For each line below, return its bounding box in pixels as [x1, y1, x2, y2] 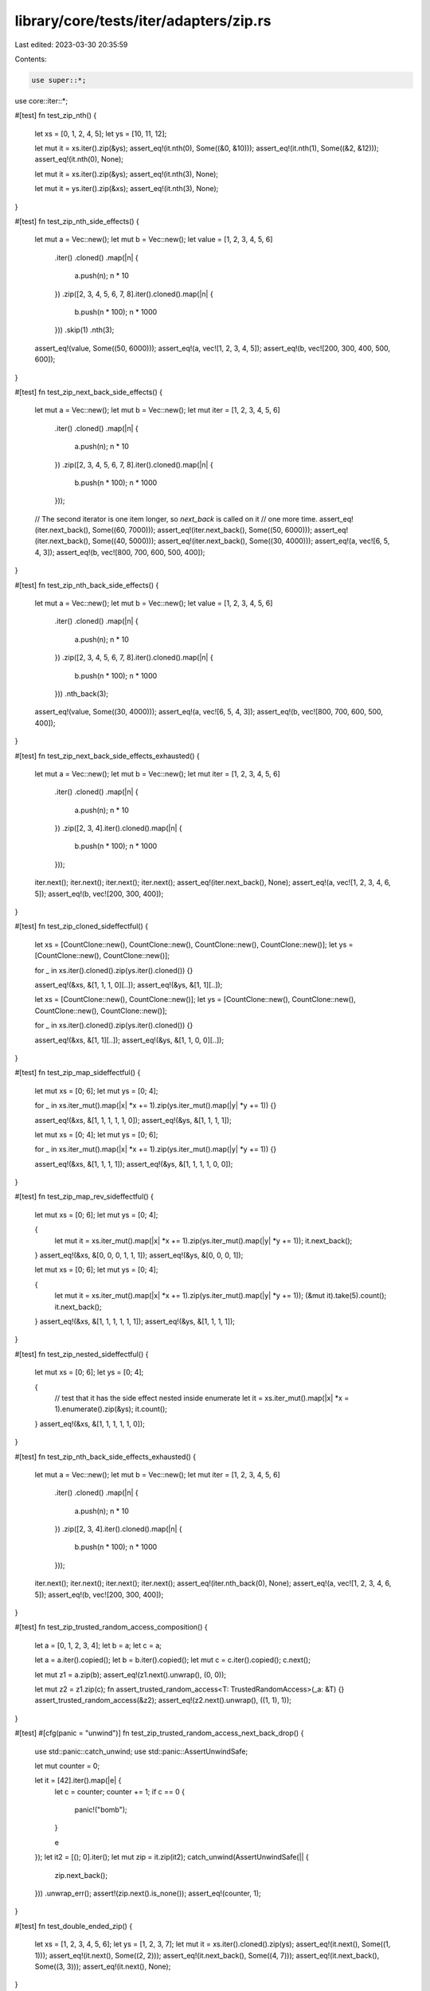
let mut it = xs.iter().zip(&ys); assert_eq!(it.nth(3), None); [34, 169, 219, 178]
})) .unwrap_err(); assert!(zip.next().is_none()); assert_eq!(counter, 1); [34, 1888, 262, 1899]
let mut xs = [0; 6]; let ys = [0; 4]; [34, 1367, 144, 1377]
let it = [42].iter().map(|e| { [34, 1776, 122, 1786]
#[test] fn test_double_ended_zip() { [14, 1921, 133, 1930]
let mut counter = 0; [34, 1761, 100, 1770]
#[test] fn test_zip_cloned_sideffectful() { [14, 921, 149, 931]
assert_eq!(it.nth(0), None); [34, 155, 123, 164]
